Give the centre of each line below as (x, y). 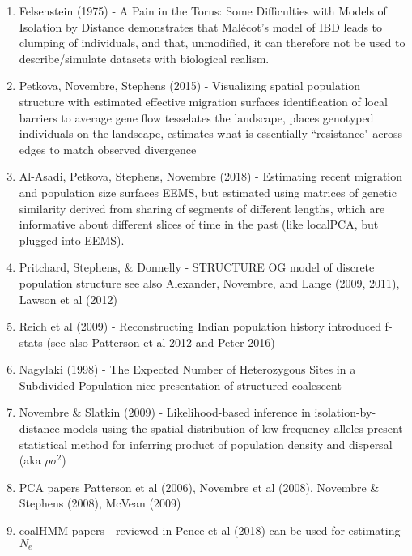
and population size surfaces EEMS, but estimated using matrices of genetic (208, 192)
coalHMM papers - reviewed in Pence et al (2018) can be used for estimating (210, 530)
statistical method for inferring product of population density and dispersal (206, 444)
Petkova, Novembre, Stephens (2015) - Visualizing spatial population (190, 86)
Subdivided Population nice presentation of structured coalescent (180, 385)
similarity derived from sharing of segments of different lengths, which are (202, 208)
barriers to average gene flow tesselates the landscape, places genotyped (196, 117)
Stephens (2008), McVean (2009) (100, 503)
